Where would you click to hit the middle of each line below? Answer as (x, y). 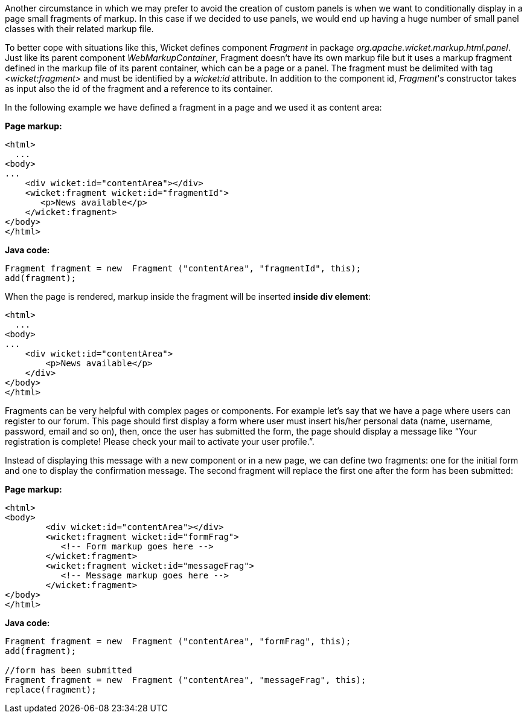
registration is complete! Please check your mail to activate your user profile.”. (160, 441)
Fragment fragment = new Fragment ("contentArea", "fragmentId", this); (183, 268)
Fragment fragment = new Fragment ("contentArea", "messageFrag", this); (186, 680)
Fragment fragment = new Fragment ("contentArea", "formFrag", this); (178, 641)
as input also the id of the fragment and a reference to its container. (139, 89)
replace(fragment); (51, 690)
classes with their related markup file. (79, 29)
